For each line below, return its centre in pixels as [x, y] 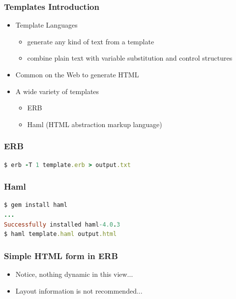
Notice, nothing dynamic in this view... [74, 274]
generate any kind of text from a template [91, 41]
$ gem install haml [36, 205]
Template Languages [46, 25]
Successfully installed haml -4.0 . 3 [62, 224]
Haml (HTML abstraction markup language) [95, 124]
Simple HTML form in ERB [61, 255]
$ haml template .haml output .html [60, 234]
